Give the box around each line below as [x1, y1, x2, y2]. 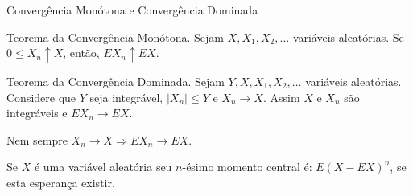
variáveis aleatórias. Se [292, 28, 404, 45]
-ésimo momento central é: [182, 158, 312, 175]
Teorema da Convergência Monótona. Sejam [6, 28, 224, 45]
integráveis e [6, 104, 68, 121]
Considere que [6, 88, 76, 105]
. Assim [262, 88, 300, 105]
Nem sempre [6, 131, 68, 148]
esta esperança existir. [6, 174, 115, 190]
